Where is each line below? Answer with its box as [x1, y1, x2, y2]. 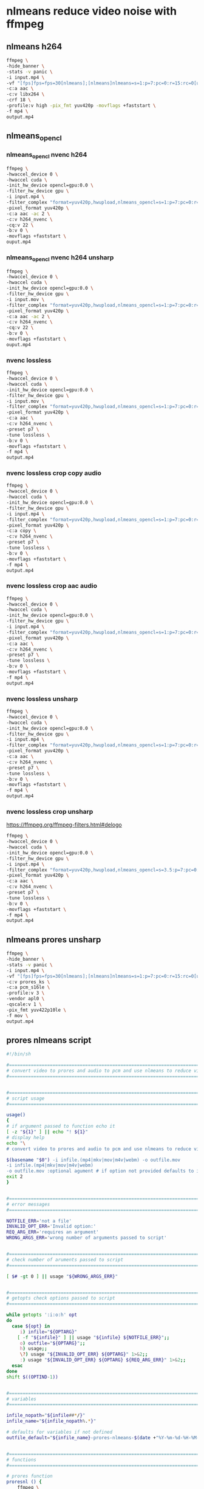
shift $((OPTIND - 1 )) [6, 1374, 59, 1380]
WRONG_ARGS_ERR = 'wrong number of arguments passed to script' [6, 1235, 167, 1241]
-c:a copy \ [6, 528, 36, 534]
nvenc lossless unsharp [6, 694, 78, 703]
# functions [6, 1456, 36, 1463]
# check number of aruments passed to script [6, 1256, 123, 1262]
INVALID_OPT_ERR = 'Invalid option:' [6, 1224, 97, 1230]
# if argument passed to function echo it [6, 1123, 115, 1130]
